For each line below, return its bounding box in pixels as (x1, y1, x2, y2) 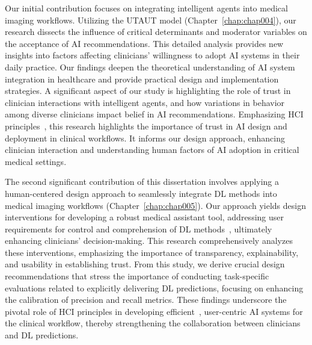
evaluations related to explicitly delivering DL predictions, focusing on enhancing (5, 281, 304, 294)
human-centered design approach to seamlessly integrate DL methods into (5, 187, 277, 199)
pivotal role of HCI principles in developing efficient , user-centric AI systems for (5, 305, 303, 317)
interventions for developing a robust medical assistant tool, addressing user (5, 211, 284, 223)
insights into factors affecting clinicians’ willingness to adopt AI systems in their (5, 49, 300, 61)
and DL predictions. (5, 329, 79, 341)
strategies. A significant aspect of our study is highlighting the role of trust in (5, 84, 291, 97)
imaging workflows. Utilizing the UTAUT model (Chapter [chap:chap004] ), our (5, 13, 296, 26)
